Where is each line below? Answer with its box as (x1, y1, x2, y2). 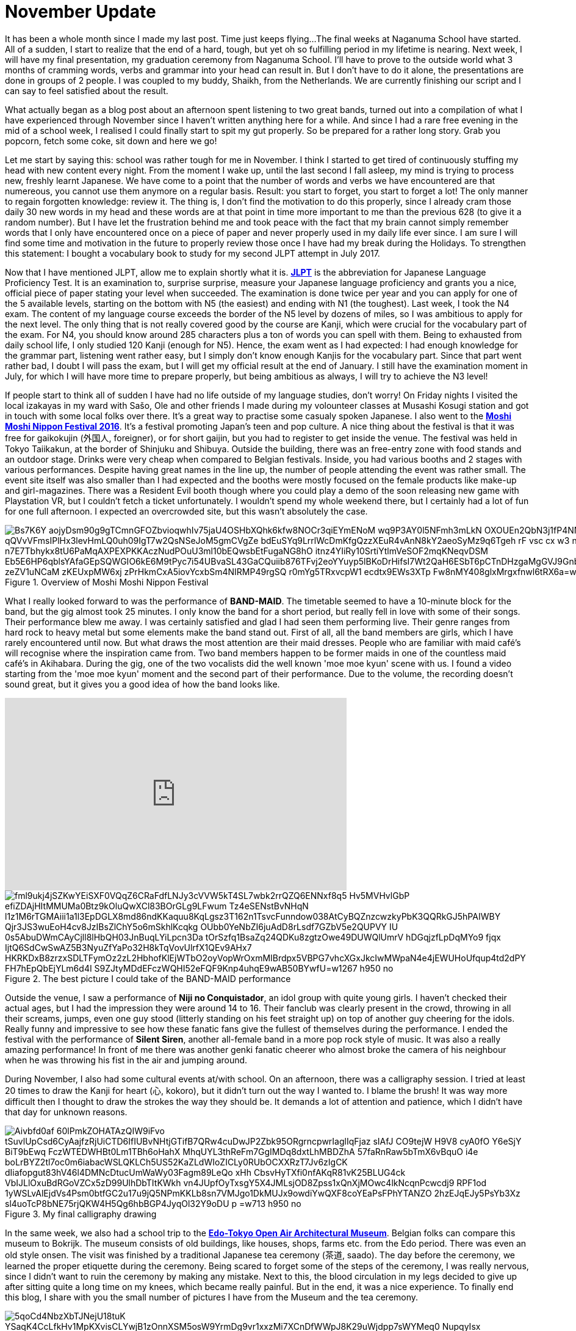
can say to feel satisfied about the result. (5, 85, 168, 96)
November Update (5, 1, 156, 22)
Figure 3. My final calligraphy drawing (5, 1208, 157, 1219)
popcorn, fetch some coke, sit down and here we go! (5, 135, 217, 146)
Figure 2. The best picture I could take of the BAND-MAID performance (5, 973, 291, 984)
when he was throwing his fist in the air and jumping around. (5, 1054, 248, 1065)
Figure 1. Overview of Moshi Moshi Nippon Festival (5, 576, 209, 587)
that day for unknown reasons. (5, 1106, 128, 1117)
